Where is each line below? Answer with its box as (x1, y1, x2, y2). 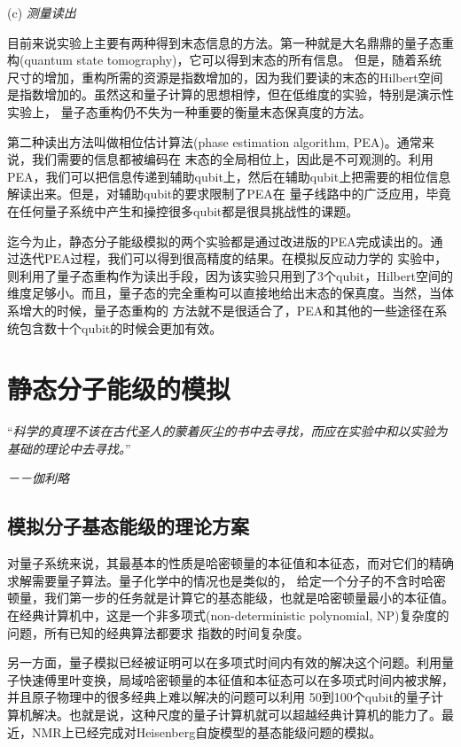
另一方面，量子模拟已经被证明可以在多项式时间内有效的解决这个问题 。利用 (7, 653, 441, 672)
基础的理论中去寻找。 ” (7, 439, 131, 457)
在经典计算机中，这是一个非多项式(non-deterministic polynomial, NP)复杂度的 (7, 605, 449, 624)
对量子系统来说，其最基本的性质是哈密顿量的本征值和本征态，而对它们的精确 (7, 554, 454, 572)
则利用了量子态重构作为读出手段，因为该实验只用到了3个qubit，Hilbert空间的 (7, 266, 453, 284)
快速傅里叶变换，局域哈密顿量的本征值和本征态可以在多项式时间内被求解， (19, 670, 454, 689)
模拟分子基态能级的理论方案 (7, 512, 249, 540)
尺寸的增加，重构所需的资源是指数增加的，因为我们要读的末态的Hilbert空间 (7, 67, 443, 86)
